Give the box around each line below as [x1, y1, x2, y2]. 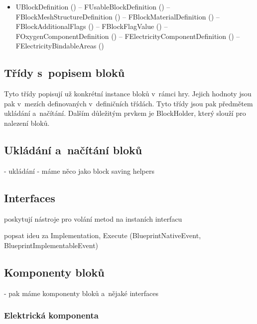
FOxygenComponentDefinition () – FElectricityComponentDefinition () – [15, 30, 240, 41]
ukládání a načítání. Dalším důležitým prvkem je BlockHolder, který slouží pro [4, 108, 246, 118]
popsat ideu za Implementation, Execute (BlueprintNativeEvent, [4, 230, 201, 241]
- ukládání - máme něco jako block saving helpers [4, 165, 154, 176]
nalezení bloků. [4, 117, 50, 128]
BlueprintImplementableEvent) [4, 240, 99, 250]
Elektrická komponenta [4, 309, 99, 322]
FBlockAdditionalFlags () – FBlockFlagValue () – [15, 21, 168, 31]
